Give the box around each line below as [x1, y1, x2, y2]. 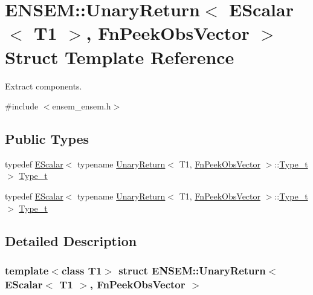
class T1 [61, 262, 102, 277]
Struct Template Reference [5, 44, 234, 69]
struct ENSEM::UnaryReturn [118, 262, 266, 277]
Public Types [5, 129, 89, 148]
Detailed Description [5, 231, 137, 250]
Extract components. [5, 79, 82, 92]
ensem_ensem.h [52, 100, 111, 112]
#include [5, 100, 39, 112]
